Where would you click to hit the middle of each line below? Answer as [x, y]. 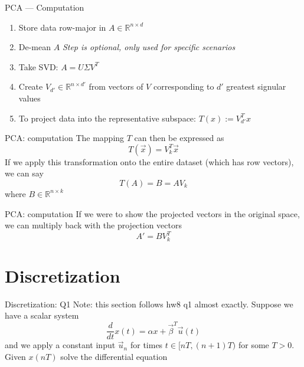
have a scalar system [42, 315]
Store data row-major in [62, 27]
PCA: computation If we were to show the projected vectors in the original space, [152, 213]
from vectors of [116, 86]
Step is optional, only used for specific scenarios [149, 47]
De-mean [35, 47]
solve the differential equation [114, 356]
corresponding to [184, 86]
